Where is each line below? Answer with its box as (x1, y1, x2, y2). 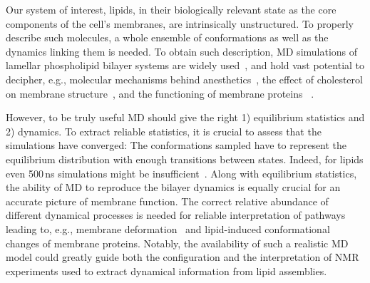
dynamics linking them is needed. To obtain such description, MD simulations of (6, 43, 358, 58)
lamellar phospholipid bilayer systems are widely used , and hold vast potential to (6, 58, 365, 73)
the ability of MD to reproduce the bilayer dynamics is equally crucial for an (6, 180, 341, 195)
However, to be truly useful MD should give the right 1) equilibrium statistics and (6, 110, 365, 125)
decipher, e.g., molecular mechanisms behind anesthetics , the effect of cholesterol (6, 71, 363, 86)
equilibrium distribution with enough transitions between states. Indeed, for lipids (6, 151, 364, 166)
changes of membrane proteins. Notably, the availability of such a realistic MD (6, 235, 349, 250)
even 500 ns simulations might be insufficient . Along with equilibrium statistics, (6, 165, 357, 180)
